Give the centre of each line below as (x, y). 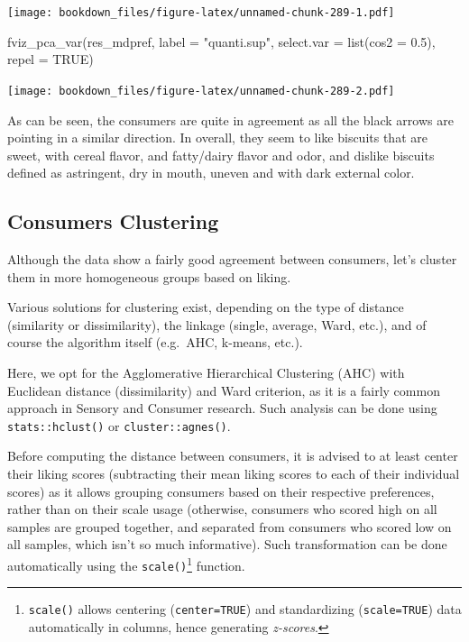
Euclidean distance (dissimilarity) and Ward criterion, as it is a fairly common (224, 390)
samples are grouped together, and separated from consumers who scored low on (230, 526)
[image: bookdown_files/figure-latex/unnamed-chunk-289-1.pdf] (201, 13)
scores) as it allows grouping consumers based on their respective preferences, (221, 491)
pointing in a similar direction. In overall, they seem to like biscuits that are (217, 138)
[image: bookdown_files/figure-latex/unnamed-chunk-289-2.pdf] (201, 91)
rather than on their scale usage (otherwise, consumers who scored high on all (222, 509)
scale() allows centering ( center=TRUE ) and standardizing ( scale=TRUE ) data (245, 609)
